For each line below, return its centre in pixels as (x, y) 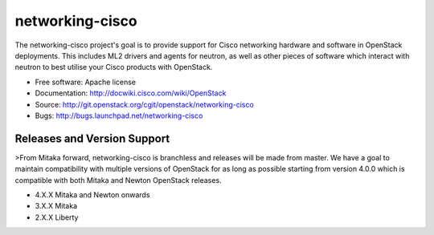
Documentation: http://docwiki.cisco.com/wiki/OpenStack (131, 93)
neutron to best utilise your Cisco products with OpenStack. (114, 67)
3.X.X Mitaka (56, 206)
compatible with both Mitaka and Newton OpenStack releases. (118, 180)
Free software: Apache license (86, 82)
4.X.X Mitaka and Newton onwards (92, 194)
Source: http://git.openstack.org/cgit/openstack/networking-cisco (145, 104)
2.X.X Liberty (57, 217)
